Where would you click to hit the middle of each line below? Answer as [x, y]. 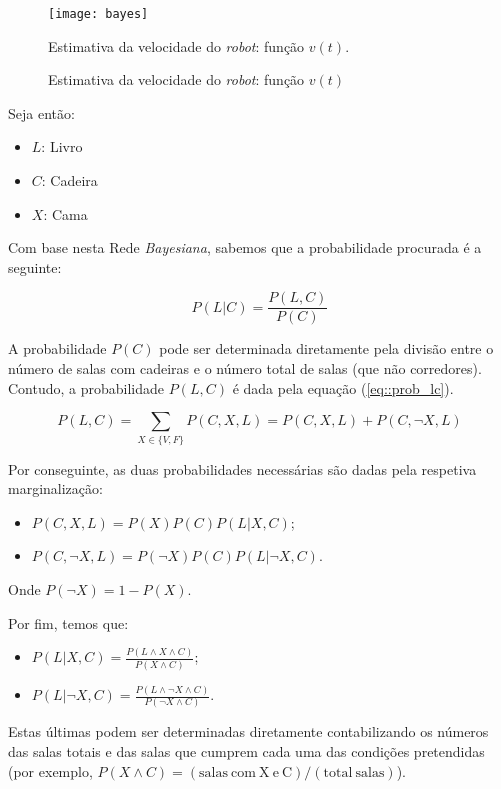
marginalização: [55, 488]
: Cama [65, 213]
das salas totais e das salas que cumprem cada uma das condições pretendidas [246, 750]
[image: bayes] [98, 14]
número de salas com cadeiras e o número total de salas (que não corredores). [245, 368]
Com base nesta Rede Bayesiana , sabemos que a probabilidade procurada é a [245, 247]
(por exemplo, [50, 770]
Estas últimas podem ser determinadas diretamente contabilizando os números [248, 731]
